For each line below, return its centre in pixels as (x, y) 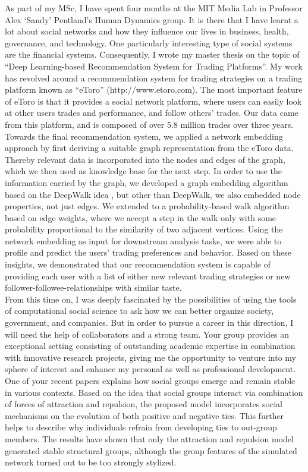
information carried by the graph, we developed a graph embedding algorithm (147, 182)
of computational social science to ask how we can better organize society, (139, 311)
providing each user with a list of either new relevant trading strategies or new (148, 276)
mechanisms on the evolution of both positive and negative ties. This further (144, 415)
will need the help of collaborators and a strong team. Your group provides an (147, 334)
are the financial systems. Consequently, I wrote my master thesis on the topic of (152, 54)
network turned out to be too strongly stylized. (91, 462)
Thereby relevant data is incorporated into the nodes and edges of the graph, (145, 159)
